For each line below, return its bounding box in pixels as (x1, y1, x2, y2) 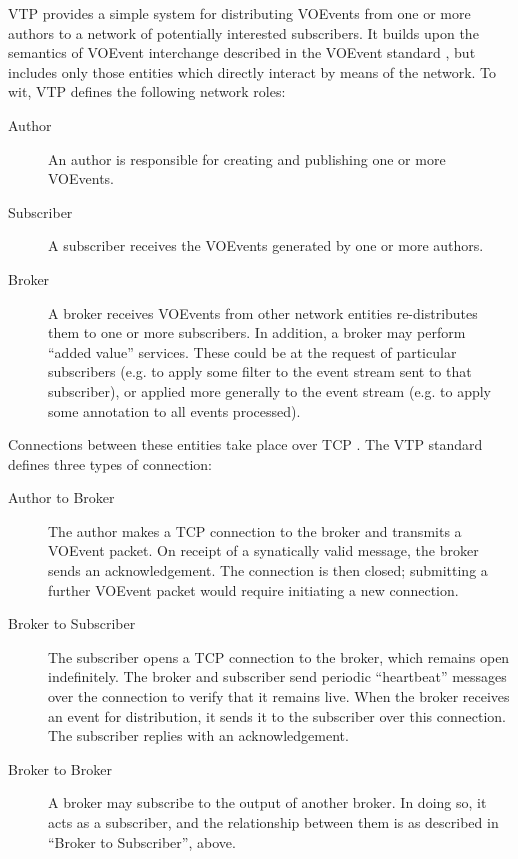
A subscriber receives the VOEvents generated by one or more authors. (48, 235, 484, 256)
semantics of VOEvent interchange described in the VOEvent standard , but (8, 42, 476, 63)
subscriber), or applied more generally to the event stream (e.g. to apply (48, 380, 492, 401)
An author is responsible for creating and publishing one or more (48, 148, 446, 169)
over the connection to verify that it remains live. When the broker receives (48, 686, 510, 707)
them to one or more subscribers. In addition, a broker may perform (48, 322, 466, 343)
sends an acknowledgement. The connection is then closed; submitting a (48, 560, 488, 581)
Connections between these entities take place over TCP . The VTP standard (8, 434, 483, 455)
